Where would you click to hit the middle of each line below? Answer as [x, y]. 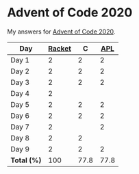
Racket [60, 48]
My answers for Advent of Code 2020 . [61, 32]
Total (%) [26, 160]
